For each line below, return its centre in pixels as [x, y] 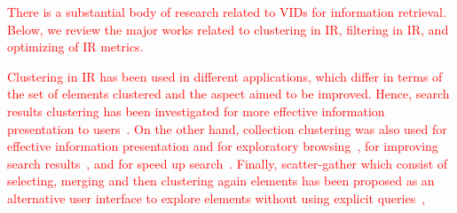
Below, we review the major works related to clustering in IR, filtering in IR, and [228, 29]
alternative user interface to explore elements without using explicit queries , [217, 197]
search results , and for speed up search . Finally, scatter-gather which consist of [228, 163]
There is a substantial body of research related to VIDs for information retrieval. [227, 12]
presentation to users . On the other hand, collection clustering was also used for [227, 128]
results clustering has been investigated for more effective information [196, 110]
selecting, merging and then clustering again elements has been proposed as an [221, 181]
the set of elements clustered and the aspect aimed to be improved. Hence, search [228, 94]
